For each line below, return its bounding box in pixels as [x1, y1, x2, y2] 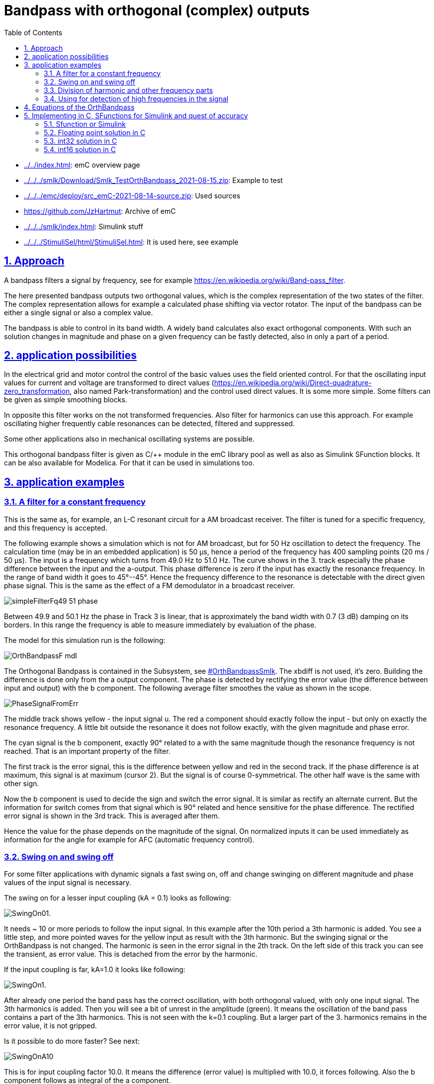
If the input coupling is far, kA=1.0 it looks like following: [4, 965, 185, 974]
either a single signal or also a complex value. [4, 308, 153, 317]
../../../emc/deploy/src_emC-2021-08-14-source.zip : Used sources [24, 191, 241, 200]
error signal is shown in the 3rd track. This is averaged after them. [4, 811, 220, 820]
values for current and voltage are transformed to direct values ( [4, 378, 214, 387]
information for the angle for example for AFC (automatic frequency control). [4, 835, 255, 844]
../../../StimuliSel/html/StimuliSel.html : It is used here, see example [24, 237, 239, 246]
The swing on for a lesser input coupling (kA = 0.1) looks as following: [4, 894, 231, 903]
